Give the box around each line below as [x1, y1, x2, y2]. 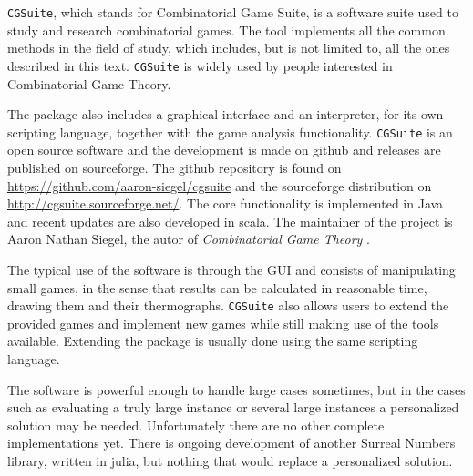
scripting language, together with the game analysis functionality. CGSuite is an [7, 122, 453, 141]
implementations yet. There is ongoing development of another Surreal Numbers [7, 433, 456, 452]
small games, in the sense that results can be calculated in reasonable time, [7, 278, 427, 297]
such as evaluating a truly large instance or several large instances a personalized [7, 398, 459, 417]
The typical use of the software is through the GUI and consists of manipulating [7, 259, 456, 279]
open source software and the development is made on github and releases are [7, 140, 441, 159]
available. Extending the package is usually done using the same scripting [7, 331, 418, 350]
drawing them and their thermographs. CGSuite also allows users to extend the [7, 296, 449, 315]
